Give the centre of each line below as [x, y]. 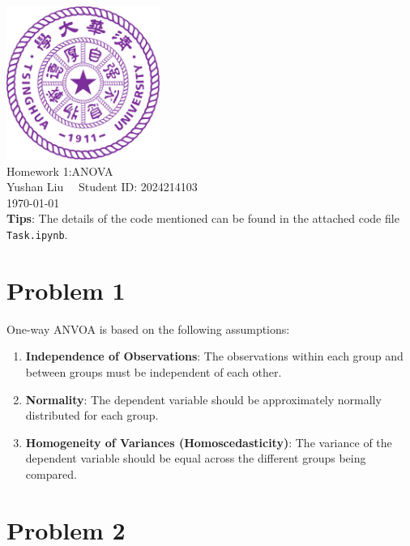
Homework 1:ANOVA [60, 171]
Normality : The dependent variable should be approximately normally [203, 399]
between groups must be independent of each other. [154, 371]
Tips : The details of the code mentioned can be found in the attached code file [203, 218]
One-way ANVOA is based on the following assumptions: [148, 328]
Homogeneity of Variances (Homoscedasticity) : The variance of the [209, 442]
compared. [51, 473]
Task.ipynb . [37, 234]
